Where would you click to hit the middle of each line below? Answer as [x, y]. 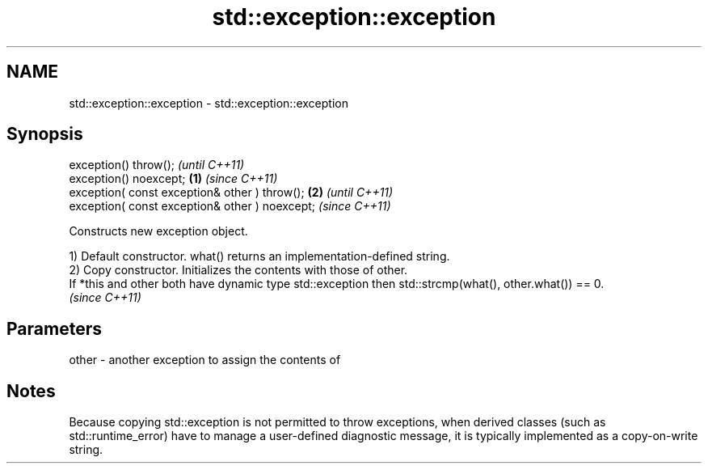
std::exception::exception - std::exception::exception [209, 103]
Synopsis [45, 134]
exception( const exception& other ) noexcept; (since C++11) [230, 206]
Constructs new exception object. [158, 231]
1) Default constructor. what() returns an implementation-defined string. [259, 256]
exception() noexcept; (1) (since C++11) [173, 179]
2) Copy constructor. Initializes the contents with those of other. [238, 270]
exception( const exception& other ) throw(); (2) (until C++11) [231, 193]
